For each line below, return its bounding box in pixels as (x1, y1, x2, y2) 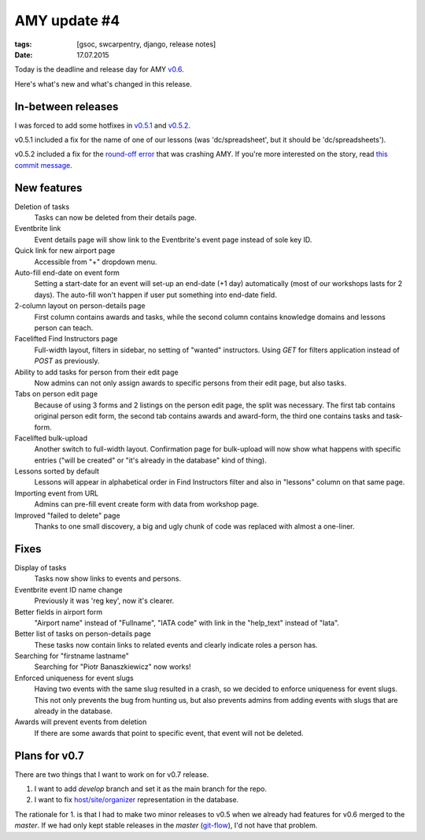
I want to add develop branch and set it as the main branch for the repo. (34, 784, 268, 794)
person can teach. (34, 323, 94, 333)
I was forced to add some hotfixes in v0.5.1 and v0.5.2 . (14, 121, 190, 130)
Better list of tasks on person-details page (14, 629, 151, 638)
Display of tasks (14, 563, 67, 572)
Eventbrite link (14, 224, 61, 233)
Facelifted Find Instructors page (14, 334, 118, 344)
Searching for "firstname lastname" (14, 651, 129, 661)
